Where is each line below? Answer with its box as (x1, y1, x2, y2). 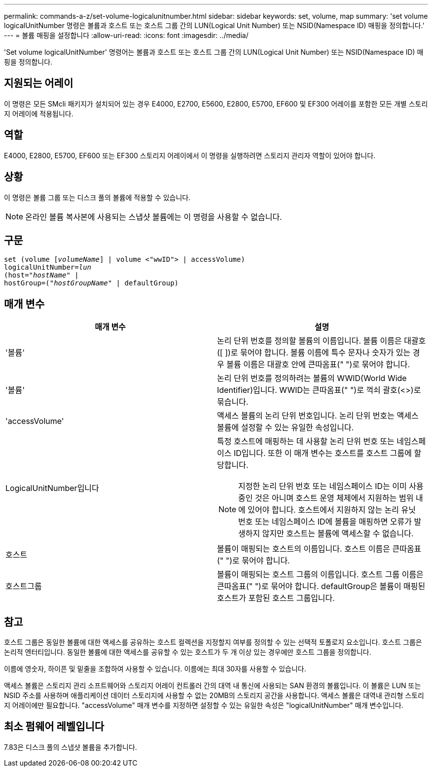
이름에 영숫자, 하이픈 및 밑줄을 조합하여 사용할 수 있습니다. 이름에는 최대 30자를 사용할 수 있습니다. (4, 665, 306, 673)
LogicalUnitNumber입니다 (5, 483, 99, 493)
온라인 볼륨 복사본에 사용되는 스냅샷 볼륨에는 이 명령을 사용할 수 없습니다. (25, 211, 282, 222)
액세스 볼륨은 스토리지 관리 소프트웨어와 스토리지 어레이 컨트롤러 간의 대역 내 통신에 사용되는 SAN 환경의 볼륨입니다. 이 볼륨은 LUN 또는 (4, 681, 421, 690)
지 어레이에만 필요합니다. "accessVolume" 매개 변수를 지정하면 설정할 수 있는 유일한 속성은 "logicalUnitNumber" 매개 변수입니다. (4, 701, 403, 710)
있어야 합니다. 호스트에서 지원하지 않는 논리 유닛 (248, 505, 416, 515)
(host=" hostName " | (4, 271, 79, 280)
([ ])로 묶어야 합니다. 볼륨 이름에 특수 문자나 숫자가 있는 (217, 348, 411, 358)
